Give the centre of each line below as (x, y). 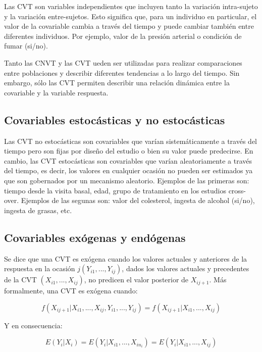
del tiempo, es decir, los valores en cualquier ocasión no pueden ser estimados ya (128, 170)
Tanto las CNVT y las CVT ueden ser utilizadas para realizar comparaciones (123, 62)
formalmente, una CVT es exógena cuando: (71, 291)
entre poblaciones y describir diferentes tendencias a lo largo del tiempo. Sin (122, 72)
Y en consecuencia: (33, 325)
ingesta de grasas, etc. (38, 210)
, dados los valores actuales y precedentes (186, 268)
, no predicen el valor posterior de (136, 280)
